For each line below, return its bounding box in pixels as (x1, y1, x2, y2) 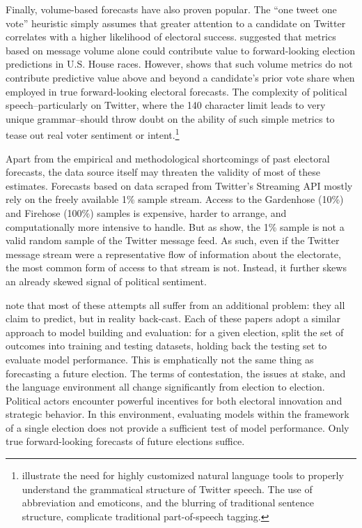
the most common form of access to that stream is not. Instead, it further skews (6, 260, 347, 275)
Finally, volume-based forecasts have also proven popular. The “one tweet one (6, 2, 337, 16)
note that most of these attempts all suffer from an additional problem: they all (6, 297, 345, 312)
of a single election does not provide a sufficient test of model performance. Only (6, 420, 349, 435)
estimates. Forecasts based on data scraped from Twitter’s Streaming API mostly (6, 178, 353, 193)
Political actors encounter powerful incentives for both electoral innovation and (6, 393, 343, 407)
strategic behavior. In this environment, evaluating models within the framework (6, 407, 349, 421)
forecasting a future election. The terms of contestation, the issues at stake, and (6, 365, 346, 380)
